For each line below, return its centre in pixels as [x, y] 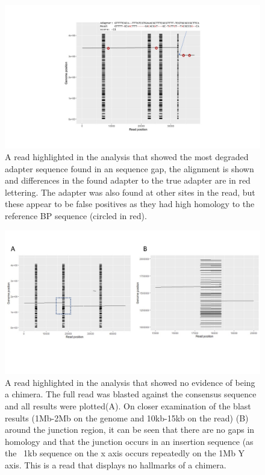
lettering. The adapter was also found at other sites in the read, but [130, 192]
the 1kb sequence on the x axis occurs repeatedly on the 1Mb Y [125, 453]
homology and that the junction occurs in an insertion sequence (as [129, 441]
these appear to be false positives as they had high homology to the [130, 204]
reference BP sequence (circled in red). [76, 216]
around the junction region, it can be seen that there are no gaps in [130, 430]
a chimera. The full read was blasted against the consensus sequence [131, 394]
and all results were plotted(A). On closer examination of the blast [128, 405]
